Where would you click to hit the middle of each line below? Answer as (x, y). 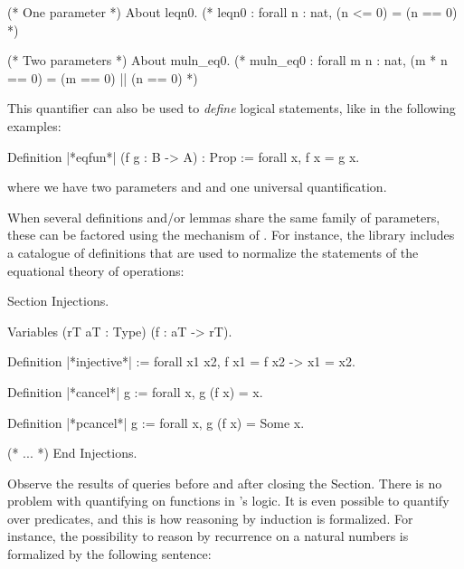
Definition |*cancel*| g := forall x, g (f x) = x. (135, 391)
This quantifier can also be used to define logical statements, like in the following (232, 108)
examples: (34, 125)
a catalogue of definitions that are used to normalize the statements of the (213, 252)
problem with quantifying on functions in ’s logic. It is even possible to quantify (228, 501)
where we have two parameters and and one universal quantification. (197, 187)
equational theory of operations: (96, 270)
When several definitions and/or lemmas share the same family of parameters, (224, 217)
